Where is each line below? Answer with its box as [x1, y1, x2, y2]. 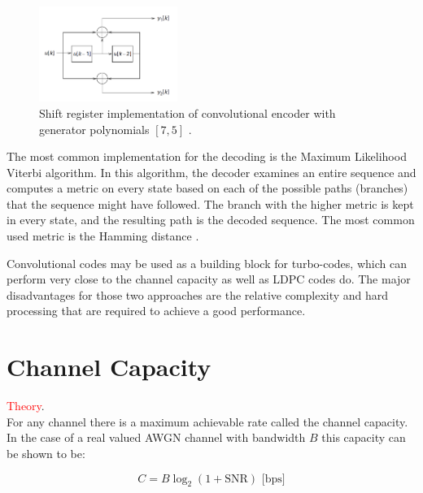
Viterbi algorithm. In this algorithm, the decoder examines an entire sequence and [7, 163, 416, 180]
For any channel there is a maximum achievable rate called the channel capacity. [7, 413, 408, 430]
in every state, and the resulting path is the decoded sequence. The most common [7, 211, 415, 228]
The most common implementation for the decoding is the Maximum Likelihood [7, 148, 407, 165]
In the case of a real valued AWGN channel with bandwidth [7, 429, 306, 446]
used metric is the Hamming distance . [7, 227, 199, 244]
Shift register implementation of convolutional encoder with [39, 104, 336, 121]
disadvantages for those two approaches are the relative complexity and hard [7, 286, 389, 303]
